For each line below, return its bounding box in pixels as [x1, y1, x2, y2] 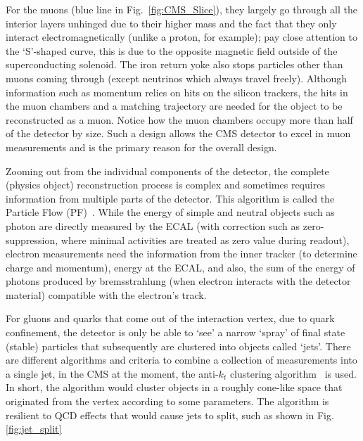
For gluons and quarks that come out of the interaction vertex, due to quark [6, 311, 335, 326]
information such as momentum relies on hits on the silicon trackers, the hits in [6, 84, 348, 99]
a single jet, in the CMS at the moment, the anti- [6, 366, 219, 381]
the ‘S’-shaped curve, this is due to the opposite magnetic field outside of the [6, 43, 338, 58]
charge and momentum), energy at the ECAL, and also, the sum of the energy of [6, 260, 355, 274]
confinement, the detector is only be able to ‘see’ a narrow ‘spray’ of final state [6, 325, 345, 340]
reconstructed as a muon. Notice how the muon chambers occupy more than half [6, 112, 353, 127]
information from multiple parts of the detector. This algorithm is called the [6, 191, 335, 205]
